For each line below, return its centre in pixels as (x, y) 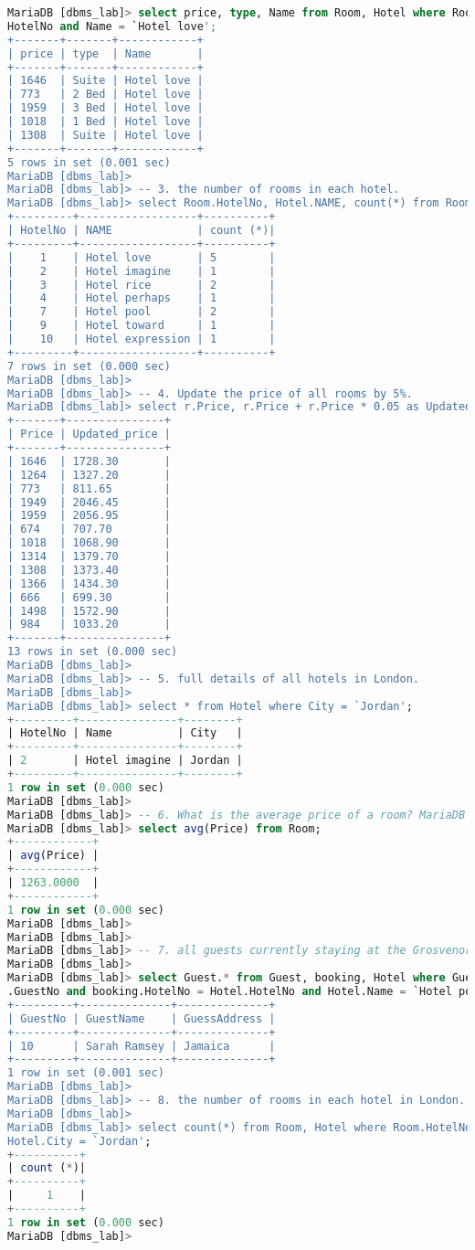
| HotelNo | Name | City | (125, 733)
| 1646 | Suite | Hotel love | (106, 81)
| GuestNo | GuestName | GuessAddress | (142, 1018)
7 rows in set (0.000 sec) (89, 366)
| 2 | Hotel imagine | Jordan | (125, 761)
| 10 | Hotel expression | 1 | (142, 339)
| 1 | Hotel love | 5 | (142, 257)
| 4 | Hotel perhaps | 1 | (142, 298)
